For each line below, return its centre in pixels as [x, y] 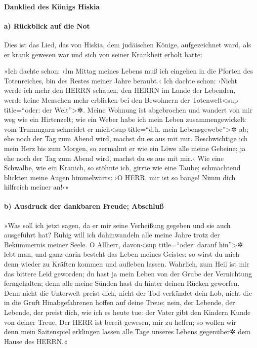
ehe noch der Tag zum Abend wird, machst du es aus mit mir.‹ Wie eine [114, 158]
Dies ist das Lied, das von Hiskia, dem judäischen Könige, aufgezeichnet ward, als [128, 44]
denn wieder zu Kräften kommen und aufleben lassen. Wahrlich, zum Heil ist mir [127, 264]
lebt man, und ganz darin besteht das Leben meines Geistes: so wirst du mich [122, 254]
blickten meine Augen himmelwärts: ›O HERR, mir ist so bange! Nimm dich [120, 177]
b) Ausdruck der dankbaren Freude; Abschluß [84, 206]
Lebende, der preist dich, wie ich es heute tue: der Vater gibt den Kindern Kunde [127, 312]
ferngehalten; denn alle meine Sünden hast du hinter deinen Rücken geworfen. [122, 283]
